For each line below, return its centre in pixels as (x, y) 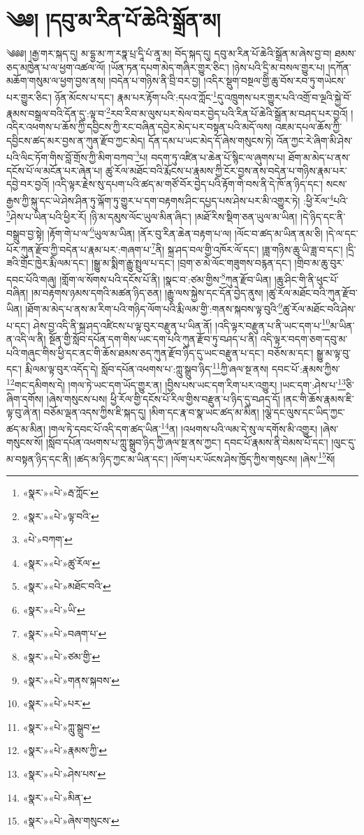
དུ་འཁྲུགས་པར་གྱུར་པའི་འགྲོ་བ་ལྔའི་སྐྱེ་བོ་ (284, 97)
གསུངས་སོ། (25, 442)
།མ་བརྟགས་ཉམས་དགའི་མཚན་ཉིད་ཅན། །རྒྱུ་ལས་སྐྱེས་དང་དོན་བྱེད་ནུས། (147, 292)
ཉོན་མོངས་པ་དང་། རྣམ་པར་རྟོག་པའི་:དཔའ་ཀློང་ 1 (136, 96)
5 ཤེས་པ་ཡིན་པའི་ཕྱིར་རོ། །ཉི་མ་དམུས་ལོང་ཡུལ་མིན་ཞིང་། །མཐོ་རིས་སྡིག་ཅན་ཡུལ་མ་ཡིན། (152, 215)
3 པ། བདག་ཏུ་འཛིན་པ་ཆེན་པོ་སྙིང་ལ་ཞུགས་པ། (210, 156)
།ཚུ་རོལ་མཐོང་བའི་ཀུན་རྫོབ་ (312, 292)
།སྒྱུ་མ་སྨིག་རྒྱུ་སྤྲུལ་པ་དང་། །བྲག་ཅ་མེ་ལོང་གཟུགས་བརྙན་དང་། (191, 263)
